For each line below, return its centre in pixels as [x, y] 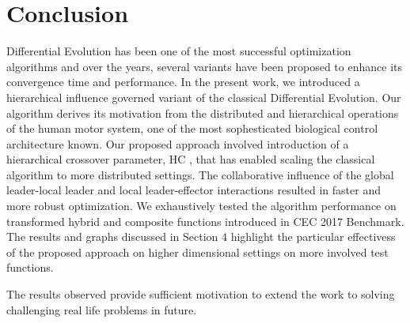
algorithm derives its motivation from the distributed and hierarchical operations [203, 113]
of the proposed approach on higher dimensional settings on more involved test [197, 252]
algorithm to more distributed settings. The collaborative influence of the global [200, 174]
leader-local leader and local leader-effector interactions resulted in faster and [194, 190]
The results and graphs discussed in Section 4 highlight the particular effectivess [201, 237]
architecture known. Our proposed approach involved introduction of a [178, 143]
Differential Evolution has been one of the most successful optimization [179, 51]
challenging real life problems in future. [102, 309]
